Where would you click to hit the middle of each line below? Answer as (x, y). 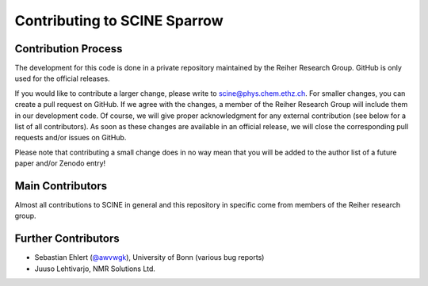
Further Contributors (67, 239)
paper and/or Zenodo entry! (60, 163)
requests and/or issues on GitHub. (71, 138)
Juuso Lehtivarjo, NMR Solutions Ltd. (95, 269)
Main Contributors (61, 186)
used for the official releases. (62, 78)
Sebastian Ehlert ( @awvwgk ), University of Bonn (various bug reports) (149, 257)
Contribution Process (69, 49)
